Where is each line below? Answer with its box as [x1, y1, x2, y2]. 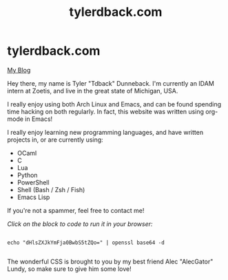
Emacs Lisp [17, 193, 50, 201]
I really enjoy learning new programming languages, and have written [7, 128, 204, 136]
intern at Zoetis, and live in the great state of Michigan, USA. [7, 86, 178, 95]
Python [17, 171, 38, 179]
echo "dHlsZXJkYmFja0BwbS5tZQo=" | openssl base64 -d [7, 239, 165, 246]
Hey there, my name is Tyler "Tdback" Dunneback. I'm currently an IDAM [7, 79, 215, 87]
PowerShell [17, 178, 50, 187]
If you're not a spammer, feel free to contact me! [7, 206, 145, 214]
